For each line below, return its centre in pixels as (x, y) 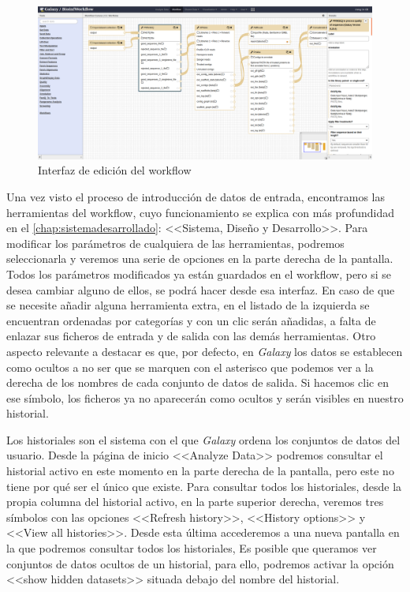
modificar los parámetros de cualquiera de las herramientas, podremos (175, 243)
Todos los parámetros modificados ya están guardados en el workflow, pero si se (199, 274)
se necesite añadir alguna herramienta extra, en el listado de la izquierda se (188, 305)
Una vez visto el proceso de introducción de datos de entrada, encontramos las (196, 196)
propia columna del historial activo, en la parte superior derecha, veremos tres (195, 502)
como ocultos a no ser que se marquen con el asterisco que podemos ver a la (190, 367)
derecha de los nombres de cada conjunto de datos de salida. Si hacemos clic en (198, 382)
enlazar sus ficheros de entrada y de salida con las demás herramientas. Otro (191, 336)
